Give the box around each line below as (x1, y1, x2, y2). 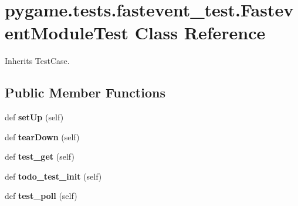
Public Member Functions (5, 83, 165, 102)
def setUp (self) (5, 111, 64, 123)
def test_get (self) (5, 150, 74, 163)
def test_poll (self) (5, 190, 77, 202)
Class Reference (134, 21, 266, 45)
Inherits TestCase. (5, 55, 70, 67)
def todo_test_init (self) (5, 170, 102, 182)
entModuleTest (5, 21, 129, 45)
